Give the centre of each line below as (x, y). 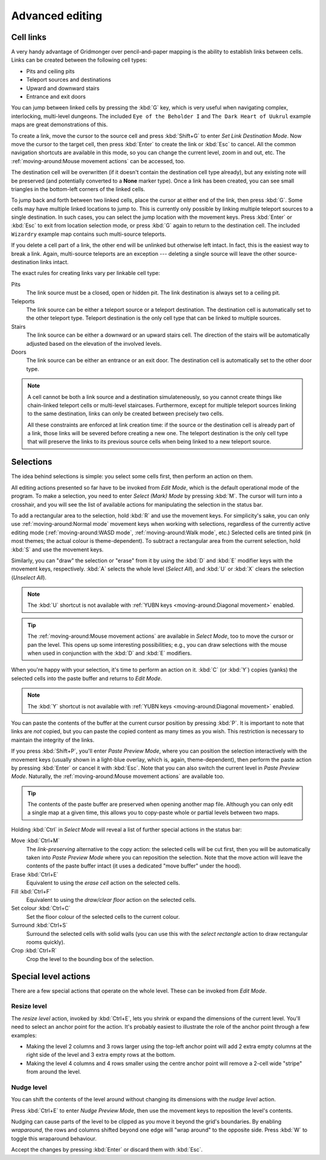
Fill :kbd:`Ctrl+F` (31, 891)
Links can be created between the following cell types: (79, 60)
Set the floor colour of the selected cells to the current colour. (103, 916)
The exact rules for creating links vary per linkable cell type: (86, 273)
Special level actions (51, 976)
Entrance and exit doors (56, 97)
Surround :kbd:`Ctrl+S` (40, 925)
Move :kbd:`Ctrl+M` (35, 841)
